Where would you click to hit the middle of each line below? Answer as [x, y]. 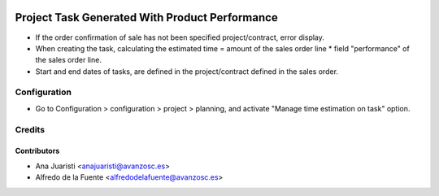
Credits [30, 129]
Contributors [37, 151]
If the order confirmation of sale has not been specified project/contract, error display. [180, 37]
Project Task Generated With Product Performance [146, 17]
